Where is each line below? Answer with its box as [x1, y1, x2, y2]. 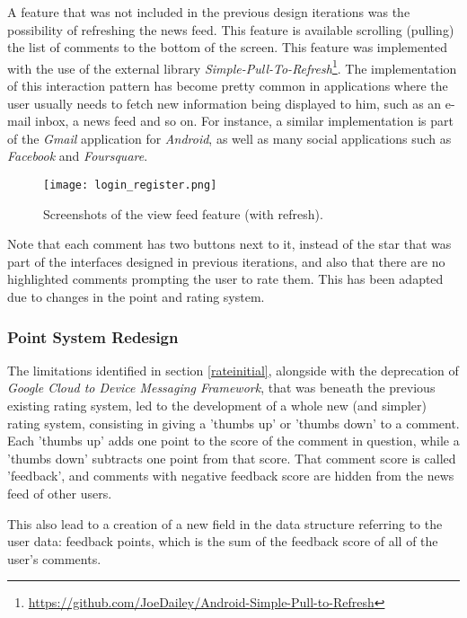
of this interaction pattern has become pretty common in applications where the [7, 76, 448, 95]
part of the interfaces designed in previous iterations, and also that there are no [7, 252, 445, 270]
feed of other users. [7, 484, 112, 502]
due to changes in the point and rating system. [7, 287, 265, 306]
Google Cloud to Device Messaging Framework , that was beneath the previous [7, 378, 436, 397]
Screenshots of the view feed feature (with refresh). [43, 204, 323, 223]
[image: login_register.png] [43, 179, 217, 191]
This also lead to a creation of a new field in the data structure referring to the [7, 514, 443, 533]
